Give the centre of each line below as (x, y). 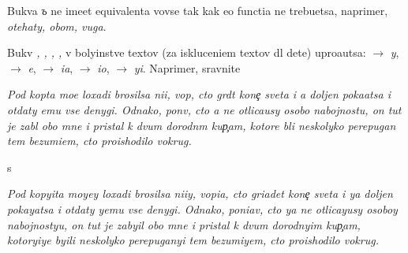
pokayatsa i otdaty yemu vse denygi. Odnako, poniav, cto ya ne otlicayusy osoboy (202, 208)
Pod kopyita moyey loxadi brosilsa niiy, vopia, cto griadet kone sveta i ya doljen (200, 193)
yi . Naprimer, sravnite (187, 67)
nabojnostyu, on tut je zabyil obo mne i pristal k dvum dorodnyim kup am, (184, 224)
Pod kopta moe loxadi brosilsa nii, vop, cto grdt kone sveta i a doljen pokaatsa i (199, 94)
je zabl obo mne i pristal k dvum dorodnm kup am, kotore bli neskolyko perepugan (202, 125)
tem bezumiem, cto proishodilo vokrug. (99, 141)
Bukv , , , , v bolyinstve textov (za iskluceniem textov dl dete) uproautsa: (187, 52)
